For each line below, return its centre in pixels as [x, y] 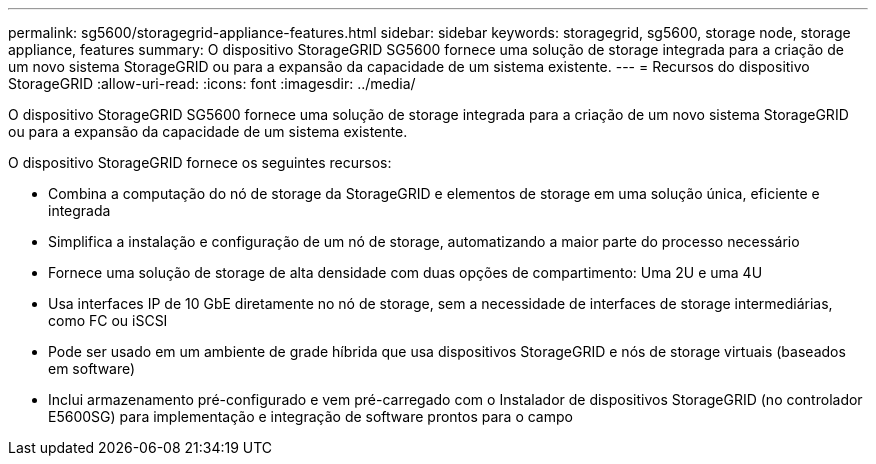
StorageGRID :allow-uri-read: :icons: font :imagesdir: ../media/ [212, 83]
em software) [92, 368]
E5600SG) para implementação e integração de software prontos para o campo [310, 416]
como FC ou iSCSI [108, 320]
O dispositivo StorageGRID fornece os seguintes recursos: [200, 162]
